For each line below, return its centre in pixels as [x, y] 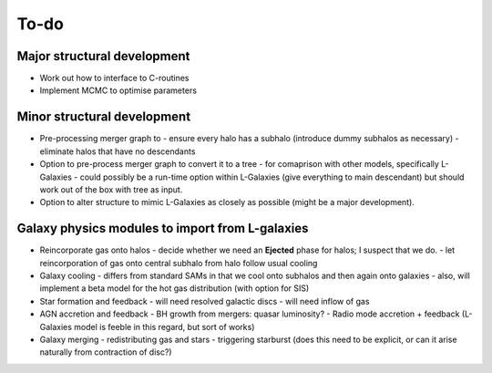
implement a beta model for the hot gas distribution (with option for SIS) [174, 288]
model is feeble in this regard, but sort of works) [164, 326]
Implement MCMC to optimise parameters [118, 90]
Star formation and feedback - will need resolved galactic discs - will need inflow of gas [205, 301]
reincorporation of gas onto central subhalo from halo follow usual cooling [179, 263]
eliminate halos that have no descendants [118, 151]
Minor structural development [104, 117]
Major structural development [103, 56]
